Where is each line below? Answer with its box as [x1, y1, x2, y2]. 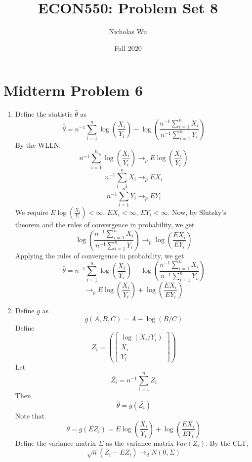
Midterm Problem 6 [3, 80, 143, 100]
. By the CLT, [206, 437, 249, 448]
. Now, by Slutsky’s [168, 207, 226, 217]
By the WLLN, [15, 139, 61, 150]
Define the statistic [15, 109, 73, 119]
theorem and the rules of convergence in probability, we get [15, 219, 195, 230]
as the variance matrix [106, 437, 174, 448]
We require [15, 207, 48, 217]
